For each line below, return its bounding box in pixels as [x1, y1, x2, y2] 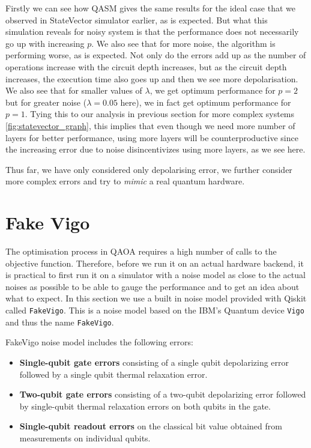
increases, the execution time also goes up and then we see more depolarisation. [5, 72, 298, 85]
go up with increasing [5, 37, 85, 49]
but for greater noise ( [5, 95, 87, 108]
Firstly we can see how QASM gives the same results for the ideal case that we [5, 2, 295, 14]
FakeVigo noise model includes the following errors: [5, 336, 193, 348]
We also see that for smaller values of [5, 84, 142, 97]
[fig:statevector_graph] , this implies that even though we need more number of [5, 119, 295, 132]
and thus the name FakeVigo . [5, 315, 114, 328]
